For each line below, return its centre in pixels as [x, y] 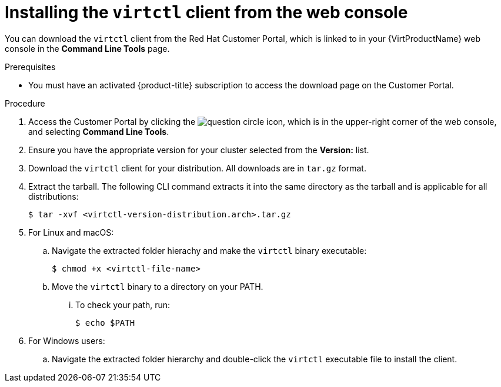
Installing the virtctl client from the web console [206, 12]
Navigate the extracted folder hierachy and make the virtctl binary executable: [209, 250]
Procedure [25, 103]
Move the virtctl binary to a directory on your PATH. [158, 286]
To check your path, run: [123, 305]
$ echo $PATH [105, 322]
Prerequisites [30, 67]
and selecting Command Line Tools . [99, 131]
